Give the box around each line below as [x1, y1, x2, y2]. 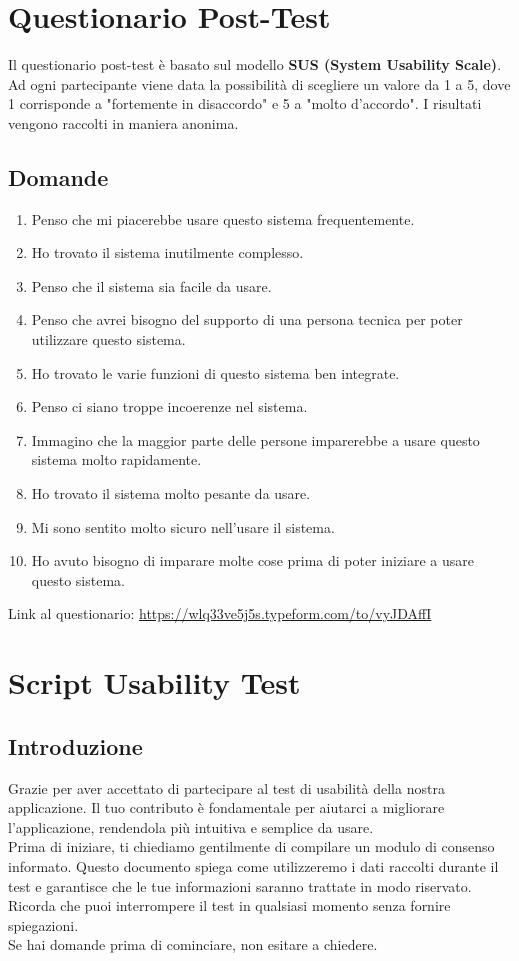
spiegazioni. [8, 914, 79, 935]
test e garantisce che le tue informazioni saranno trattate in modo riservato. [8, 875, 472, 896]
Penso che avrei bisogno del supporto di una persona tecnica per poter [31, 309, 463, 330]
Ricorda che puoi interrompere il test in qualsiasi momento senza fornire [8, 895, 451, 916]
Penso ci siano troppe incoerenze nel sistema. [31, 396, 308, 417]
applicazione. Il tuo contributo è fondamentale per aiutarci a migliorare [8, 797, 445, 818]
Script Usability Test [8, 662, 301, 703]
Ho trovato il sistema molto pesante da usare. [31, 483, 311, 504]
